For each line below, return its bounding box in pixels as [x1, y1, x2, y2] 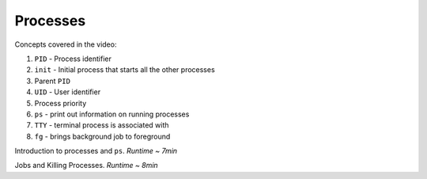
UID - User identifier [34, 87, 101, 97]
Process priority [34, 98, 87, 108]
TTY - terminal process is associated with [34, 120, 169, 130]
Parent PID [34, 76, 71, 86]
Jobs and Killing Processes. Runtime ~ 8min [14, 161, 158, 170]
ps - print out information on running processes [34, 109, 190, 119]
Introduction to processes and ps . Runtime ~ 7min [14, 147, 178, 156]
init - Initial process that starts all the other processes [34, 65, 215, 74]
